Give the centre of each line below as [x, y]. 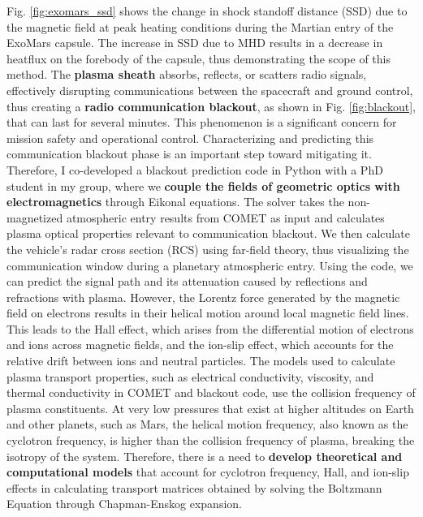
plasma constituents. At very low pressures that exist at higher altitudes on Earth [210, 408]
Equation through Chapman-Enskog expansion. [124, 504]
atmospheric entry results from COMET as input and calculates [225, 217]
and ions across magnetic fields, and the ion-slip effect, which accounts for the [200, 345]
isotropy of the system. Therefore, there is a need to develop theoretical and [205, 456]
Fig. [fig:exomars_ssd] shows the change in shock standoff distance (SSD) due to [207, 11]
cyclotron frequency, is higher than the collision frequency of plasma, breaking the [211, 440]
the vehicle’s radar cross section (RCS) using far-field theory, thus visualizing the [208, 249]
